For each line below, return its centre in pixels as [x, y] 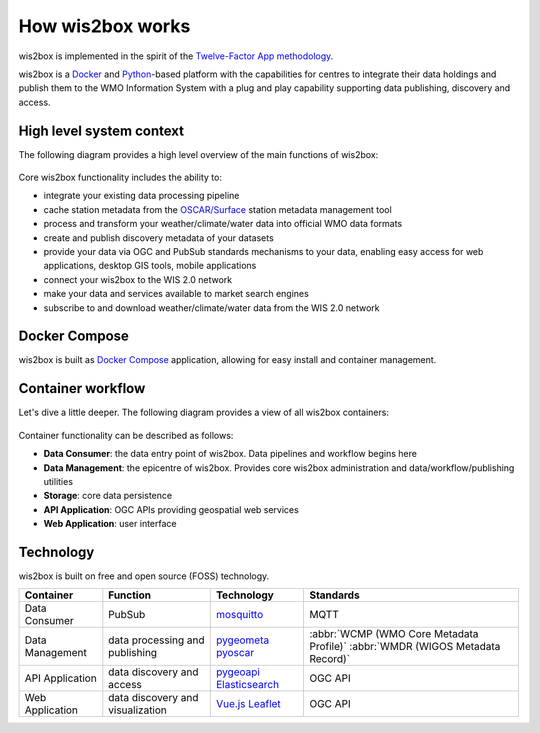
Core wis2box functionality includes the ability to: [120, 177]
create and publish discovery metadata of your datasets [158, 237]
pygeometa [242, 640]
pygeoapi [237, 672]
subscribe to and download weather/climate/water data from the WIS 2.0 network [211, 307]
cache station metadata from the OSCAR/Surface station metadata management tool [217, 209]
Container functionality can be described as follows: [126, 435]
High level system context [101, 130]
